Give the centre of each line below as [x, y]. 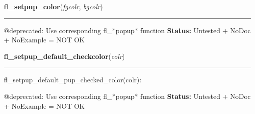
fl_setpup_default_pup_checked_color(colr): [73, 80]
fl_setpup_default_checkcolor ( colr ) [64, 56]
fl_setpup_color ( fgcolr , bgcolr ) [53, 6]
